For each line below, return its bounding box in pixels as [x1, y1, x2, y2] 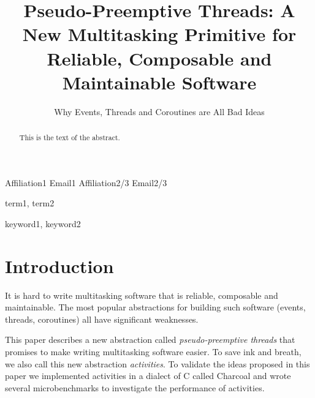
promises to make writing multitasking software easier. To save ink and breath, [5, 345, 302, 358]
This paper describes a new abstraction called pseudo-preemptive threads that [5, 333, 295, 346]
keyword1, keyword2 [5, 217, 81, 230]
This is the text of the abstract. [19, 132, 120, 143]
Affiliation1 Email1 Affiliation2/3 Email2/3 [5, 176, 167, 189]
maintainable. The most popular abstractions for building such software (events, [5, 301, 306, 314]
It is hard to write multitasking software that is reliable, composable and [5, 288, 278, 301]
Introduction [5, 253, 114, 278]
